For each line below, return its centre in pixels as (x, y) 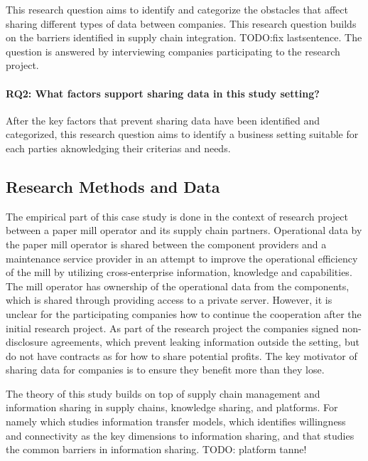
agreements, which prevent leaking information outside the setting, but (205, 342)
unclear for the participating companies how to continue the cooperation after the (184, 313)
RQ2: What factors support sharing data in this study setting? (163, 93)
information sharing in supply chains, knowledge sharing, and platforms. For (172, 407)
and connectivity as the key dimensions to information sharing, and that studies (180, 435)
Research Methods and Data (113, 186)
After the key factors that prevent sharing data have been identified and (163, 120)
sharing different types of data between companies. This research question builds (181, 23)
